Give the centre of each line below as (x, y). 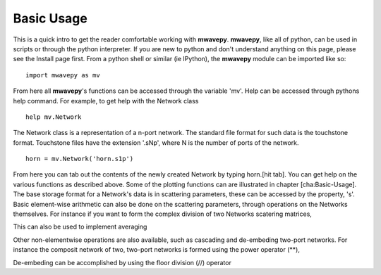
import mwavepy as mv (63, 75)
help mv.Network (54, 117)
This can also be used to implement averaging (80, 227)
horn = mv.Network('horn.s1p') (80, 159)
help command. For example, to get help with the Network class (106, 101)
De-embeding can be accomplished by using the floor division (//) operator (122, 262)
